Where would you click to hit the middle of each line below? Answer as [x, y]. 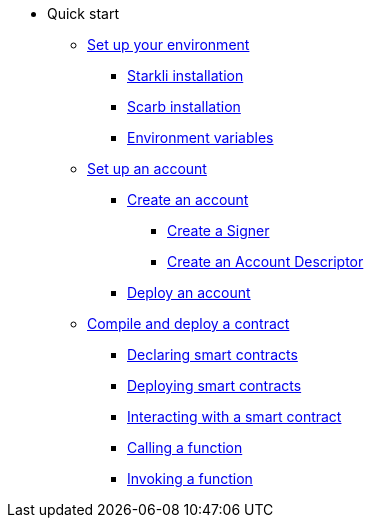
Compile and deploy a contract [188, 323]
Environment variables [200, 137]
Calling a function [185, 447]
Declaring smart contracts [212, 354]
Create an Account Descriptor [265, 261]
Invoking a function [190, 478]
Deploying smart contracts [214, 385]
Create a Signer [218, 230]
